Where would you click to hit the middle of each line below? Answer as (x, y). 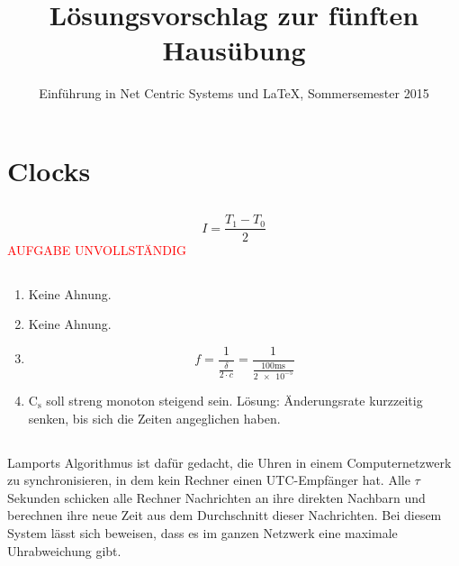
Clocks (49, 170)
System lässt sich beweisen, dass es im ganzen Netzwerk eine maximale (202, 532)
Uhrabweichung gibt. (64, 550)
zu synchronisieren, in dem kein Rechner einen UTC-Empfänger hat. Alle (209, 480)
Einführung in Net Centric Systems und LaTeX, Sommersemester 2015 (234, 93)
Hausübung (234, 50)
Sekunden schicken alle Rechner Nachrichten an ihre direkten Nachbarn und (216, 497)
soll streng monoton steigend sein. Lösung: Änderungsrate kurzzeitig (234, 401)
